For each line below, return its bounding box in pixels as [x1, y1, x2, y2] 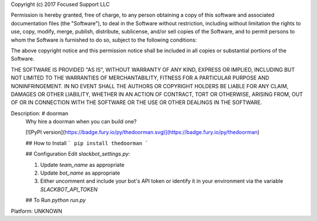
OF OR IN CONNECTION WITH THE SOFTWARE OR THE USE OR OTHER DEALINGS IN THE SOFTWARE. [11, 99, 262, 106]
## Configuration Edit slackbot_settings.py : [25, 150, 130, 158]
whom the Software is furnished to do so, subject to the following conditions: [11, 36, 197, 43]
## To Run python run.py [25, 197, 86, 204]
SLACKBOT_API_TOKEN [40, 186, 98, 193]
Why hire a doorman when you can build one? [25, 118, 137, 125]
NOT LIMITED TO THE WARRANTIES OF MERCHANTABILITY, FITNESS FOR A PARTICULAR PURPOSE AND [11, 74, 269, 82]
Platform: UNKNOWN [11, 207, 63, 215]
